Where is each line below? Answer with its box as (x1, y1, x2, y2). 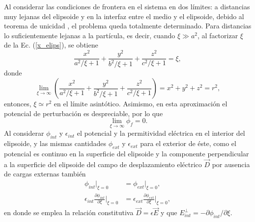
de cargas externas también (4, 169, 86, 179)
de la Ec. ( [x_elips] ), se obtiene (4, 40, 98, 50)
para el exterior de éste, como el (140, 138, 236, 148)
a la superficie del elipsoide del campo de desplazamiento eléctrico (4, 159, 202, 169)
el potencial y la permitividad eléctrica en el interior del (77, 128, 245, 138)
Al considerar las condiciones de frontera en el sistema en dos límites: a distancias (4, 1, 250, 11)
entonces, (4, 99, 31, 109)
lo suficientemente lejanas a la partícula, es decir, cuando (4, 30, 175, 40)
